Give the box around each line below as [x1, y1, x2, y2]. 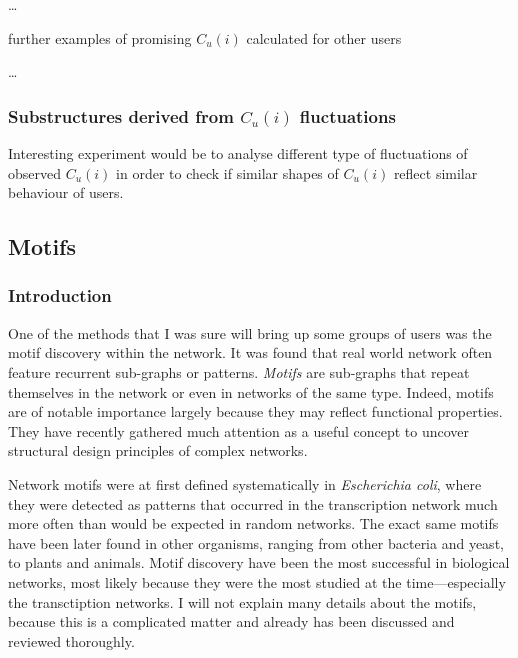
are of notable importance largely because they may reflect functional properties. [8, 401, 503, 422]
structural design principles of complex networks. [8, 440, 308, 461]
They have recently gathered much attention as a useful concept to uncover [8, 420, 470, 441]
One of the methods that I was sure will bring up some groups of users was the [8, 322, 492, 343]
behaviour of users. [8, 182, 124, 203]
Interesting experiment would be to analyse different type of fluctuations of [8, 143, 468, 163]
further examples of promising [8, 27, 192, 48]
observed [8, 162, 62, 183]
